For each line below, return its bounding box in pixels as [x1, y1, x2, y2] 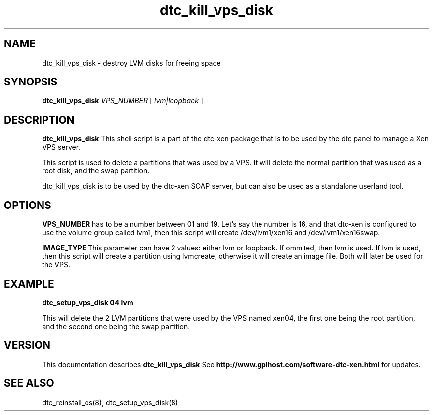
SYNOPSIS [4, 76, 58, 88]
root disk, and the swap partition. [42, 166, 150, 175]
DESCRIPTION [4, 113, 75, 126]
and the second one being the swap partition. [42, 322, 190, 331]
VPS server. [42, 143, 81, 152]
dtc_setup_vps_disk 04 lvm [42, 298, 133, 307]
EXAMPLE [4, 277, 54, 290]
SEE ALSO [4, 377, 54, 390]
